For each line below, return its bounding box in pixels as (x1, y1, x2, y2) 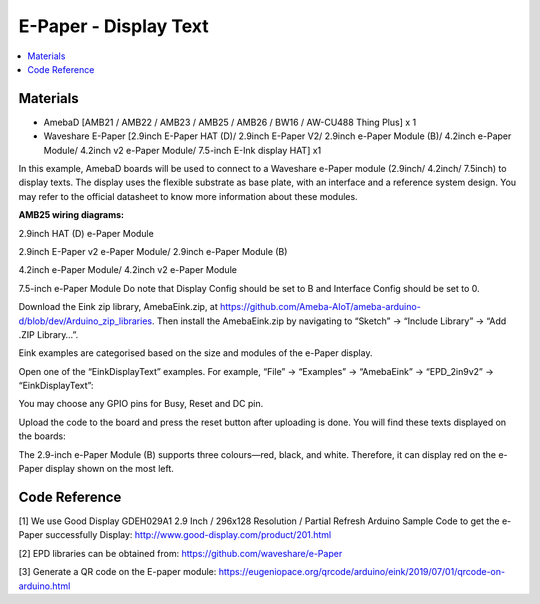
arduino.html (18, 580, 71, 592)
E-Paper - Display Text (18, 15, 209, 37)
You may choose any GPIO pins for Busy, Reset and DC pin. (18, 398, 264, 410)
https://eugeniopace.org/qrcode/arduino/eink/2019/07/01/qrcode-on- (218, 566, 505, 578)
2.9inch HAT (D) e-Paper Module (18, 227, 154, 239)
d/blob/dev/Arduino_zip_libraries (18, 315, 153, 327)
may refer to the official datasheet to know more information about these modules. (18, 190, 359, 202)
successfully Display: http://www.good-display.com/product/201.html (45, 529, 332, 541)
